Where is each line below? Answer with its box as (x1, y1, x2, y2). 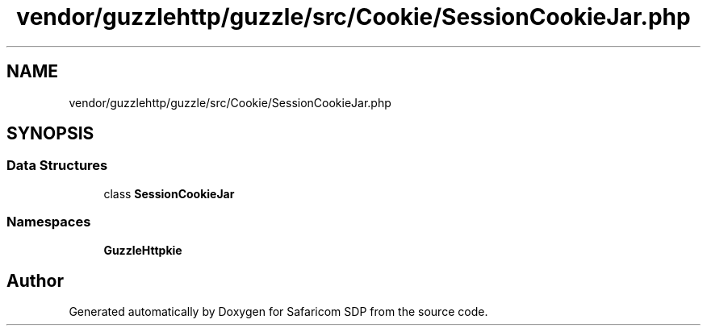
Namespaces (6, 214, 91, 230)
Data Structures (6, 157, 108, 174)
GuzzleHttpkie (103, 243, 182, 257)
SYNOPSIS (6, 123, 94, 144)
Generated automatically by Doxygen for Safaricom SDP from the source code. (69, 305, 488, 319)
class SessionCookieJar (103, 186, 235, 201)
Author (6, 270, 64, 291)
